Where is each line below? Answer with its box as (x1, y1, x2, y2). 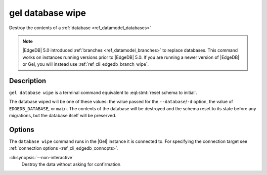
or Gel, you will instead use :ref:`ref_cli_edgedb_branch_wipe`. (22, 61, 149, 67)
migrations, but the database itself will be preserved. (9, 113, 117, 119)
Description (9, 77, 46, 85)
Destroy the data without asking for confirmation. (21, 161, 122, 168)
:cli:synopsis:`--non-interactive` (9, 154, 74, 160)
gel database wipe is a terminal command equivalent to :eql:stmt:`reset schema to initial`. (9, 89, 198, 96)
